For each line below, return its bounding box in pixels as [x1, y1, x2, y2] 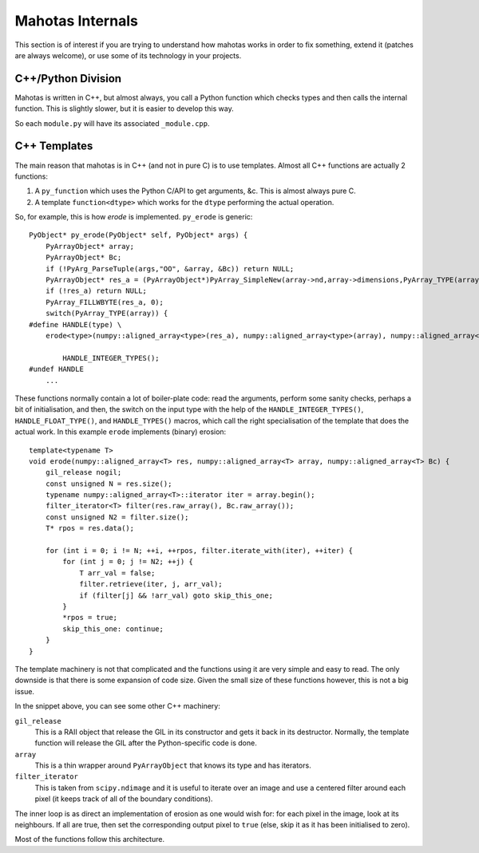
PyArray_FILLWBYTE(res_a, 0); [45, 298, 164, 306]
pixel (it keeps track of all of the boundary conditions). [34, 794, 213, 804]
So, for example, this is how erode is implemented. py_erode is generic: [14, 212, 253, 222]
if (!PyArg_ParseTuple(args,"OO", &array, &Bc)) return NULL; [45, 264, 295, 273]
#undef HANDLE [29, 365, 84, 374]
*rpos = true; [62, 613, 118, 622]
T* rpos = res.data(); [45, 523, 135, 533]
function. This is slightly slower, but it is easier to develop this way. [14, 104, 235, 113]
